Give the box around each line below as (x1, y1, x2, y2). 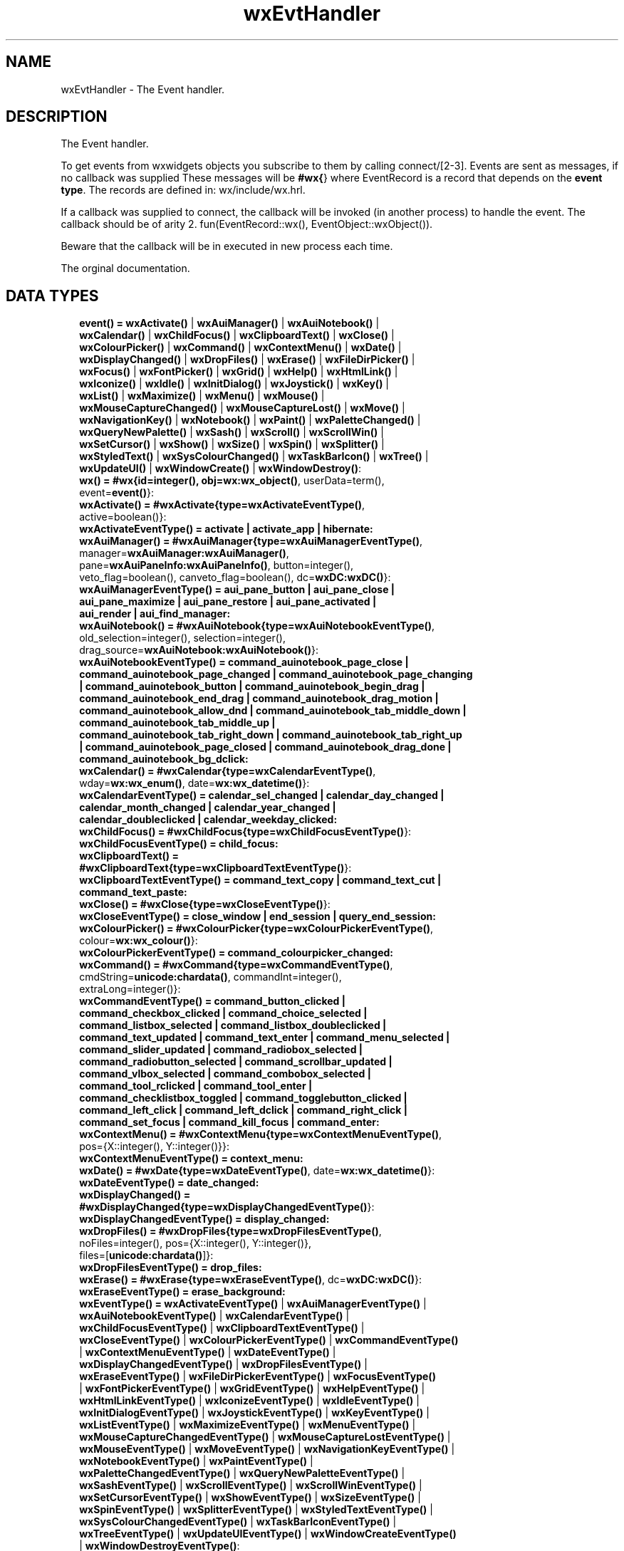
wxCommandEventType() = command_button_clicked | (79, 995, 345, 1008)
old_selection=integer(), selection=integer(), (79, 632, 286, 644)
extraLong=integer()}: (79, 983, 181, 996)
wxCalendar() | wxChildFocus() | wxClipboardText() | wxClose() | (79, 329, 395, 342)
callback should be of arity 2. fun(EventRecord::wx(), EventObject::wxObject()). (61, 218, 433, 231)
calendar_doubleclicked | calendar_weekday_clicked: (79, 813, 338, 826)
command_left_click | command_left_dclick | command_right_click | (79, 1104, 407, 1117)
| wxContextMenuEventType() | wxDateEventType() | (79, 1346, 336, 1359)
